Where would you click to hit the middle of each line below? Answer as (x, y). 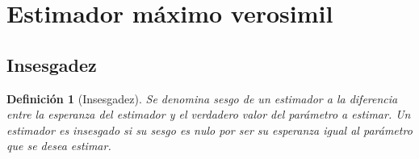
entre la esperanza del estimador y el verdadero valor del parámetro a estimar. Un (209, 114)
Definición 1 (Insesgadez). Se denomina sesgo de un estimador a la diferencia (202, 98)
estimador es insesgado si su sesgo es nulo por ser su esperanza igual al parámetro (209, 130)
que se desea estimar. (59, 146)
